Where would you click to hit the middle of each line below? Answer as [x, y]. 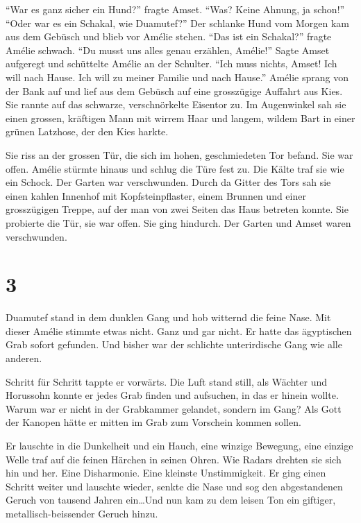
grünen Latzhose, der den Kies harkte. [87, 131]
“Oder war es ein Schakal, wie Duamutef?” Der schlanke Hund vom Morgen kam [177, 23]
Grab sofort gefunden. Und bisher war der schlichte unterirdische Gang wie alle [174, 344]
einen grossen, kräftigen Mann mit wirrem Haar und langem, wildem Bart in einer [180, 118]
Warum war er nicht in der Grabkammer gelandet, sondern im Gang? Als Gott [174, 408]
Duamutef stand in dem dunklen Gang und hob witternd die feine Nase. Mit [168, 317]
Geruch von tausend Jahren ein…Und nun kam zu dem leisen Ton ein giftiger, [171, 500]
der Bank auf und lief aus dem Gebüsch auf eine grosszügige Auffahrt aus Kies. [174, 91]
